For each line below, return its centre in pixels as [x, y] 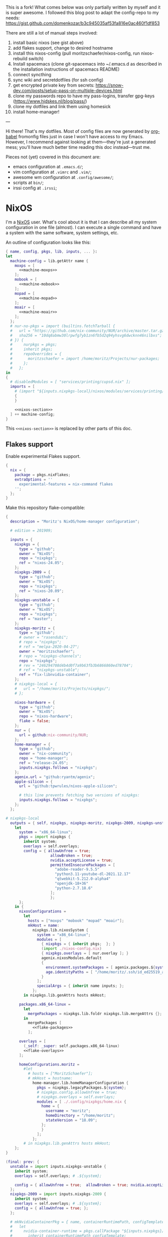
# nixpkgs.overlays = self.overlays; [76, 1097]
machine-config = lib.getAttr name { [49, 261]
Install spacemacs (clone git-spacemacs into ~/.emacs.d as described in [87, 64]
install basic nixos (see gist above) [48, 43]
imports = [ [23, 387]
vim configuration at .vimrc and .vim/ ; [52, 172]
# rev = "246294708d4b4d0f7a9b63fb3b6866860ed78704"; [76, 665]
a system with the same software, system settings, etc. [62, 232]
